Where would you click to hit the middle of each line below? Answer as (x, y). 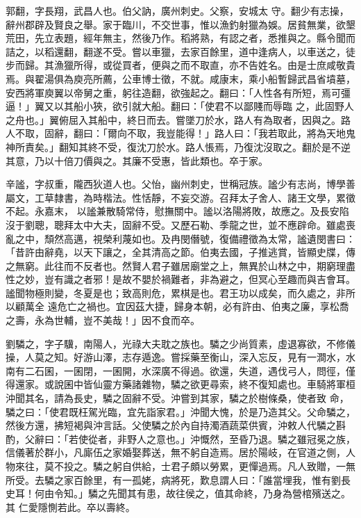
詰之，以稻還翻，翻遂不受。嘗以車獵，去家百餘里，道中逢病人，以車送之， (176, 51)
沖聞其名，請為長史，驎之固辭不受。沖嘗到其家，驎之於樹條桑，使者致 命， (177, 398)
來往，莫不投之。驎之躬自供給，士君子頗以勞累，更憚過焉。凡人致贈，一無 (185, 466)
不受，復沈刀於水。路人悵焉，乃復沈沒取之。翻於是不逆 (224, 146)
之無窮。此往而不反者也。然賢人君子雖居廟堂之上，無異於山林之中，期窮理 (176, 265)
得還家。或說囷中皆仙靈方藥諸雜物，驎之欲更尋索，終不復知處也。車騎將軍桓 (180, 384)
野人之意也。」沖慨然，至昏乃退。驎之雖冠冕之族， (241, 438)
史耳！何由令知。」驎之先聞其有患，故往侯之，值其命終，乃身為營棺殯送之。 (178, 493)
